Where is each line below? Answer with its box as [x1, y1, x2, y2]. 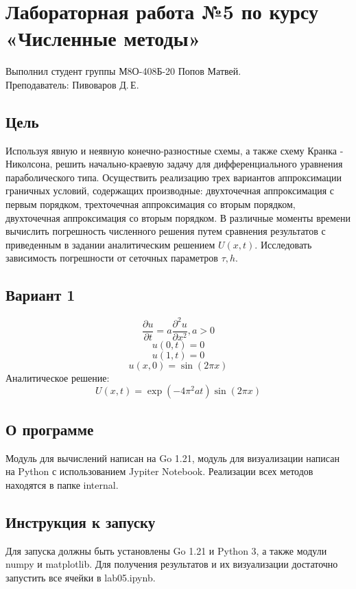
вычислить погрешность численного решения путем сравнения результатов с [5, 224, 326, 238]
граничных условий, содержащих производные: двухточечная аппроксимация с [5, 183, 334, 198]
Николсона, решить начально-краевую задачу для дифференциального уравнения [5, 157, 343, 171]
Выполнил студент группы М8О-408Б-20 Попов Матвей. [5, 64, 241, 78]
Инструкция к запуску [5, 511, 156, 532]
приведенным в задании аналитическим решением [5, 237, 215, 251]
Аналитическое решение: [5, 370, 110, 384]
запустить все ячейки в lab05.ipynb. [5, 570, 156, 584]
